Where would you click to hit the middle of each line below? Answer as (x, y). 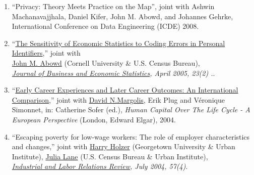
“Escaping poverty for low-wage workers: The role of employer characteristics (131, 136)
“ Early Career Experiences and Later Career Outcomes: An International (125, 90)
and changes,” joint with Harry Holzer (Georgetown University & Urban (123, 146)
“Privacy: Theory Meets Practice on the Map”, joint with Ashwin (113, 6)
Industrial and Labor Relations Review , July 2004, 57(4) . (100, 166)
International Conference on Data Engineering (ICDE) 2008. (105, 26)
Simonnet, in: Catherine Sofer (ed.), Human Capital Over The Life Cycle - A (131, 110)
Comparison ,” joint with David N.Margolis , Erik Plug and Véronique (118, 99)
